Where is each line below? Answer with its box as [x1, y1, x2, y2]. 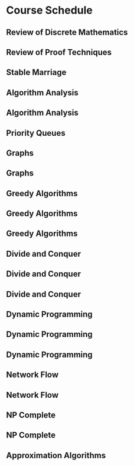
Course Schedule [6, 4, 93, 17]
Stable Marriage [6, 68, 67, 78]
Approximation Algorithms [6, 450, 106, 460]
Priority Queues [6, 128, 66, 138]
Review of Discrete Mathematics [6, 27, 128, 37]
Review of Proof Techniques [6, 47, 112, 57]
